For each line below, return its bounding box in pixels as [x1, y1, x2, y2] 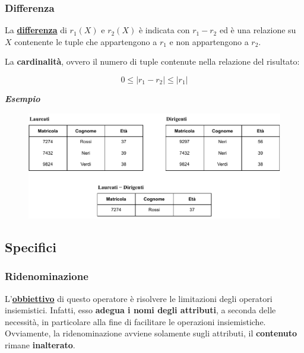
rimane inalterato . [5, 338, 75, 351]
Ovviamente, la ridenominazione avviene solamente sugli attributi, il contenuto [5, 327, 297, 339]
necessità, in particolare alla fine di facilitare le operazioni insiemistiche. [5, 315, 266, 327]
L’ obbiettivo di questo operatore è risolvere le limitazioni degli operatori [5, 292, 273, 304]
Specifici [5, 237, 56, 256]
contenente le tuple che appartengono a [14, 35, 157, 47]
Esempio [5, 93, 40, 104]
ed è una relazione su [219, 24, 296, 36]
